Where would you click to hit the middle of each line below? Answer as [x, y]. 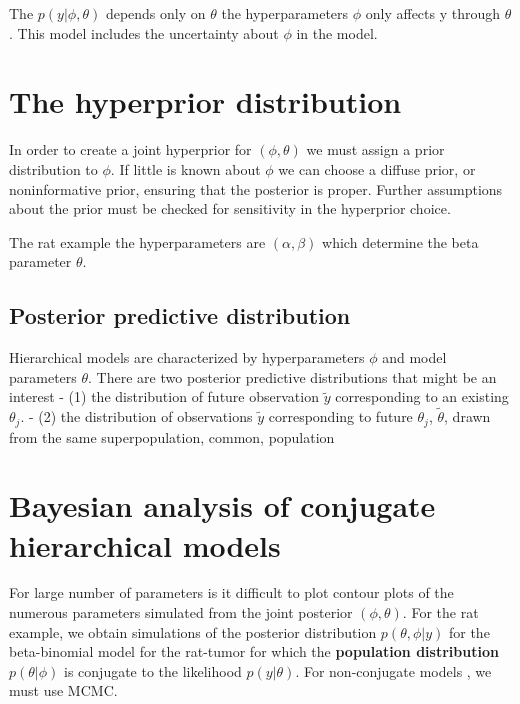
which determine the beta [400, 241]
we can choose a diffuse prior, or [377, 168]
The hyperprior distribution [205, 101]
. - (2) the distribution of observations [136, 416]
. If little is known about [185, 168]
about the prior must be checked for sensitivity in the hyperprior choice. [230, 208]
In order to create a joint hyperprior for [130, 149]
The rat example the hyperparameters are [137, 241]
